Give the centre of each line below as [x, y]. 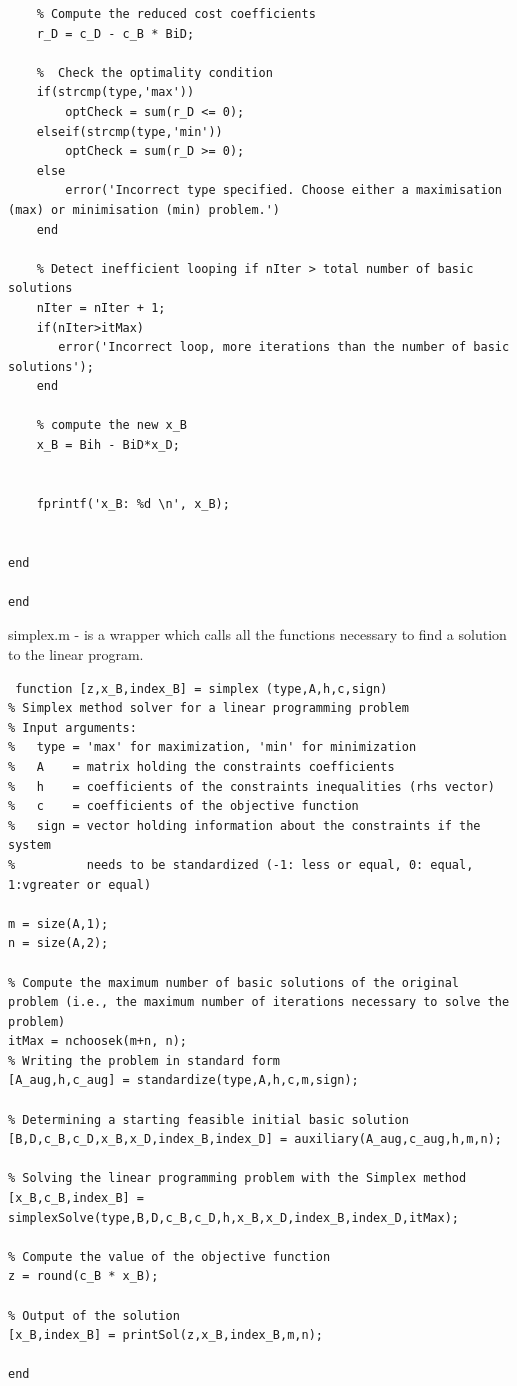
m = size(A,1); [58, 923]
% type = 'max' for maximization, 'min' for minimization [212, 747]
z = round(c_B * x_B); [83, 1276]
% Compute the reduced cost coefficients [176, 14]
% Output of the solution [94, 1315]
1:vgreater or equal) [80, 884]
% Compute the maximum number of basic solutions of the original [234, 982]
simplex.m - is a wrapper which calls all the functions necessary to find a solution [257, 634]
